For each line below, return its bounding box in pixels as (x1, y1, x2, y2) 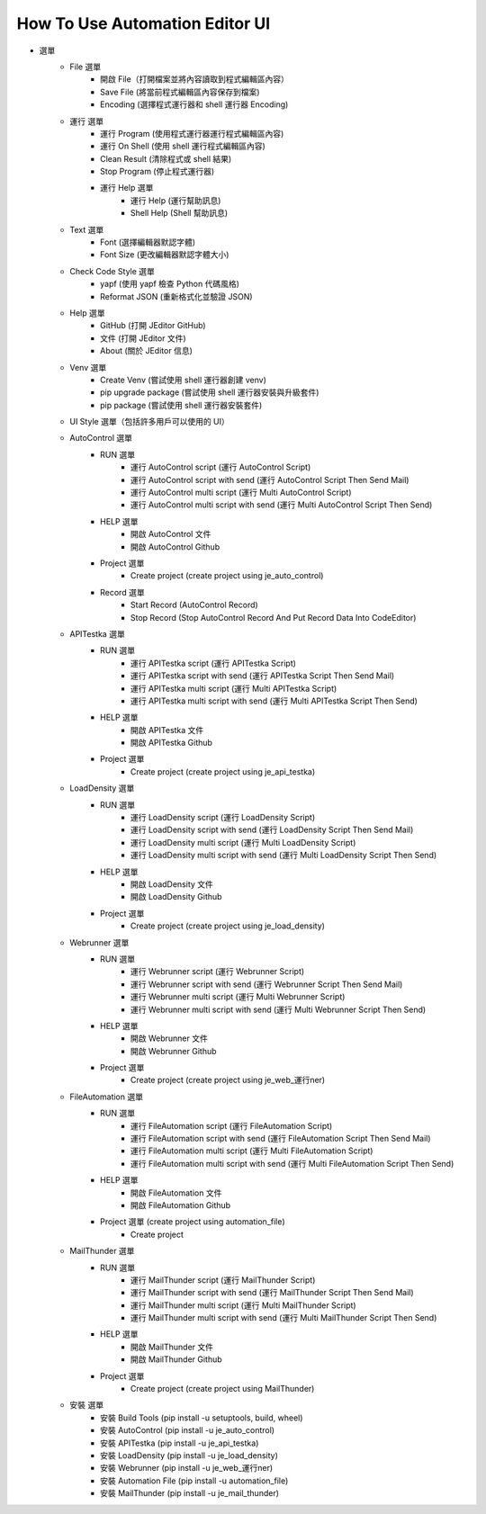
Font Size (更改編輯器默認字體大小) (100, 249, 229, 260)
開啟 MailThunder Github (130, 1354, 222, 1365)
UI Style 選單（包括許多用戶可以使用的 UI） (69, 417, 229, 427)
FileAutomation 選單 (69, 1091, 144, 1102)
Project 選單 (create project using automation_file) (100, 1216, 285, 1227)
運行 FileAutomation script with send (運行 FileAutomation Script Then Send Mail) (130, 1133, 431, 1144)
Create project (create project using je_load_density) (130, 920, 326, 931)
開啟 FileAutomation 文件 (130, 1187, 222, 1198)
